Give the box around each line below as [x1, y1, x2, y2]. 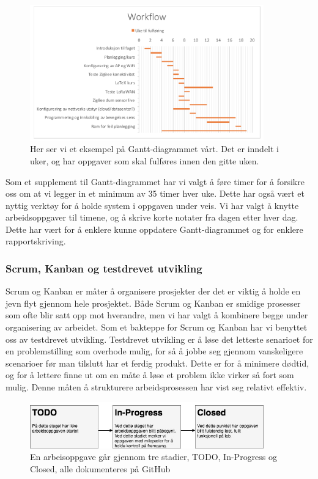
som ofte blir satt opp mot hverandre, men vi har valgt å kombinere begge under [6, 309, 308, 321]
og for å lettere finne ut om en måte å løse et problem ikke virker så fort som [6, 368, 294, 381]
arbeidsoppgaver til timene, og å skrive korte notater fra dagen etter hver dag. [6, 211, 298, 224]
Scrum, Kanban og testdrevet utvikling [6, 260, 202, 276]
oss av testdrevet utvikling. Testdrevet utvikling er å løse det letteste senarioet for [6, 332, 313, 345]
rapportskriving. [6, 235, 66, 247]
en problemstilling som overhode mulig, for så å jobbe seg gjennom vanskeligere [6, 345, 303, 357]
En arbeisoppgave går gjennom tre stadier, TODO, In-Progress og [30, 450, 278, 463]
